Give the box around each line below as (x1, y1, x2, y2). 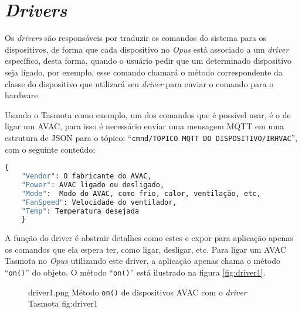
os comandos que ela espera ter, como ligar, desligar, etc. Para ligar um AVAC (5, 243, 287, 255)
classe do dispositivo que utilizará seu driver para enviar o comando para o (5, 77, 274, 90)
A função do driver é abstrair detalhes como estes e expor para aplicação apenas (5, 232, 293, 244)
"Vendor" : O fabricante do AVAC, (21, 172, 152, 180)
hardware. (5, 89, 40, 101)
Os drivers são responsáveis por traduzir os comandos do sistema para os (5, 32, 267, 44)
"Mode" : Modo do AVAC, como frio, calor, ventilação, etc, (21, 189, 261, 198)
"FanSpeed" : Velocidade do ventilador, (21, 198, 177, 207)
